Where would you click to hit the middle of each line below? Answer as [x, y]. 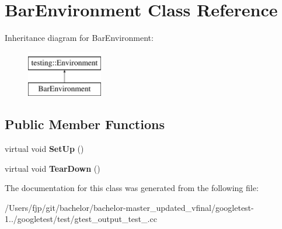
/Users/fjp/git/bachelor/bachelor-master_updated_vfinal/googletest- [129, 207]
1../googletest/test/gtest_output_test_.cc [81, 219]
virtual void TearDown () [53, 168]
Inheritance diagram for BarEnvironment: [79, 38]
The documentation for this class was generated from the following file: [132, 188]
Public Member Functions [85, 124]
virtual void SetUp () [44, 149]
